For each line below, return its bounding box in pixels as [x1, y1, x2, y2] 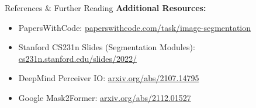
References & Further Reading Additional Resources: [5, 2, 206, 13]
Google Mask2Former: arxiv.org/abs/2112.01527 [18, 91, 191, 103]
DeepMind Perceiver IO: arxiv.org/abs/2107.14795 [18, 72, 199, 84]
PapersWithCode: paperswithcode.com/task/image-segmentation [18, 21, 251, 33]
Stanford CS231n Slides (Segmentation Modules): [18, 41, 195, 53]
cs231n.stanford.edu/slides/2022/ [18, 52, 137, 64]
